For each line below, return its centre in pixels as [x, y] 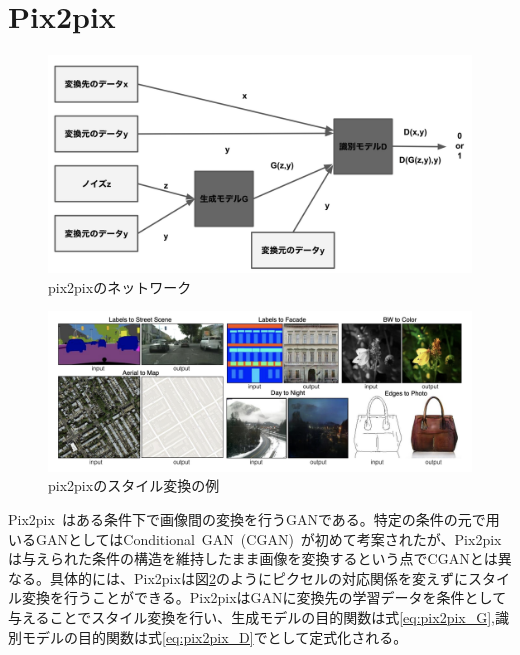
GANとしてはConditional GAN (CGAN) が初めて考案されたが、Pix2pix [268, 538]
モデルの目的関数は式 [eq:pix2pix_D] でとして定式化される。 [214, 636]
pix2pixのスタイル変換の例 [134, 485]
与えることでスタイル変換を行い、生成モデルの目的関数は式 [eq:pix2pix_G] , [251, 616]
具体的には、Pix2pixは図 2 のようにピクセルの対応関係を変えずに [258, 577]
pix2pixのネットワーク [120, 286]
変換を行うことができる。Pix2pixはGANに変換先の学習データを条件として [264, 597]
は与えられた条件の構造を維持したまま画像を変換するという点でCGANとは [253, 558]
